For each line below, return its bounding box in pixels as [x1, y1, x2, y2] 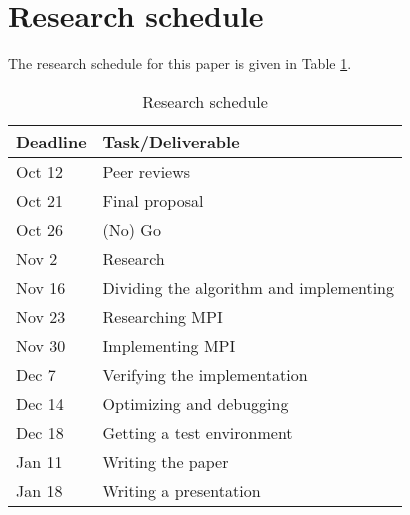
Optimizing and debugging [102, 391, 289, 415]
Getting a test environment [102, 420, 293, 444]
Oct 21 [16, 188, 64, 212]
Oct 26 [16, 217, 64, 241]
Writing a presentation [102, 478, 261, 502]
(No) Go [102, 217, 161, 241]
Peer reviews [102, 159, 191, 183]
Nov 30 [16, 333, 66, 357]
